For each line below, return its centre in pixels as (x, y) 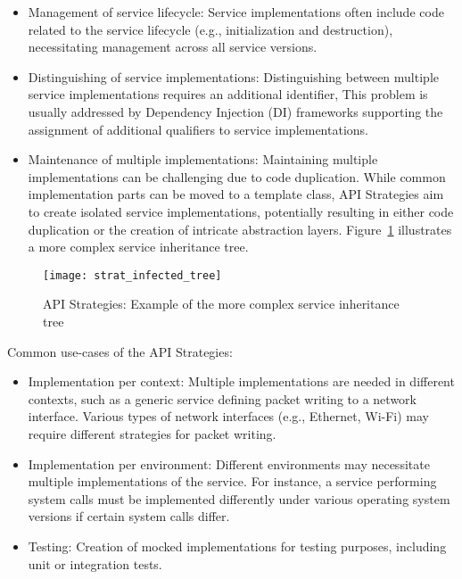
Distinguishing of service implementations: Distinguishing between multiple (233, 76)
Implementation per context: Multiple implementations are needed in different (241, 381)
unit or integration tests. (95, 563)
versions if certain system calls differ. (129, 516)
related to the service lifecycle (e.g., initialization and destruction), (210, 29)
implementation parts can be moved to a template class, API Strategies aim (236, 194)
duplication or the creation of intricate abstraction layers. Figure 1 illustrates (240, 229)
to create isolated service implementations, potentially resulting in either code (241, 211)
